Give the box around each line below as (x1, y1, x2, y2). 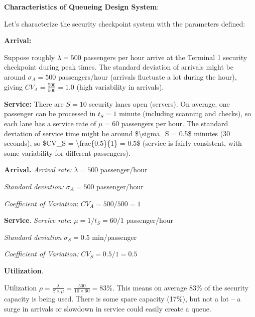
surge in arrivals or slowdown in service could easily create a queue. (4, 303, 211, 314)
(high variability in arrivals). (76, 81, 164, 92)
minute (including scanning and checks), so (119, 108, 251, 119)
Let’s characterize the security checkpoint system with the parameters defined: (4, 18, 245, 29)
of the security (204, 282, 248, 292)
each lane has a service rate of (4, 118, 96, 129)
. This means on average (112, 282, 187, 292)
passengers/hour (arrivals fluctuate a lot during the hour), (58, 71, 237, 82)
